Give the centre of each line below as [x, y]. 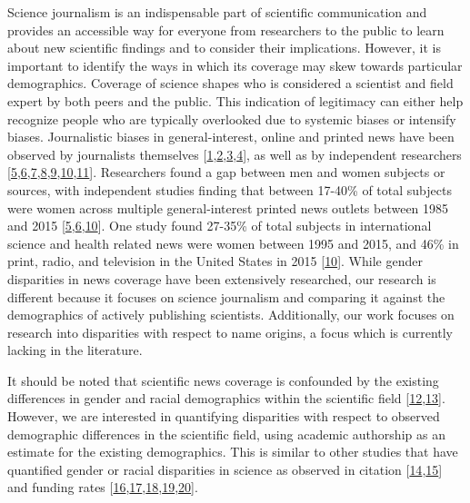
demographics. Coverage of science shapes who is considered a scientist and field [230, 83]
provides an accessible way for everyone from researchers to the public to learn [226, 30]
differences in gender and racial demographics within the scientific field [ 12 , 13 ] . [226, 398]
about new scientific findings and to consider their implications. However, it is [224, 48]
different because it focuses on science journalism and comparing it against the [226, 296]
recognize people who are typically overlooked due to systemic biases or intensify [232, 118]
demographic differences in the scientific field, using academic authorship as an [226, 434]
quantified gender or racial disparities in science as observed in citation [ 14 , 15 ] [225, 469]
